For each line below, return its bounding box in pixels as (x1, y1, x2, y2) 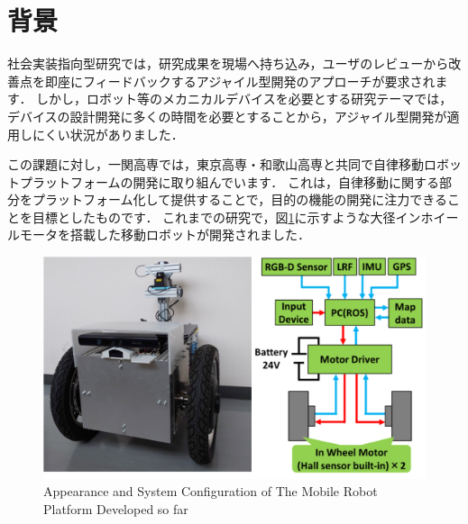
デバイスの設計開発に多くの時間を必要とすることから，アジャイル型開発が (7, 106, 447, 125)
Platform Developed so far (43, 500, 188, 519)
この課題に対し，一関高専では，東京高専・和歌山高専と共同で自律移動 (7, 155, 424, 174)
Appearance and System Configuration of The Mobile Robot (43, 482, 378, 501)
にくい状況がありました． (32, 124, 184, 143)
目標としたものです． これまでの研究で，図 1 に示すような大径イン (32, 207, 421, 226)
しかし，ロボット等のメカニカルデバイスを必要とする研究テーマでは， (36, 89, 453, 108)
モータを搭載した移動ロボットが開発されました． (19, 225, 310, 244)
